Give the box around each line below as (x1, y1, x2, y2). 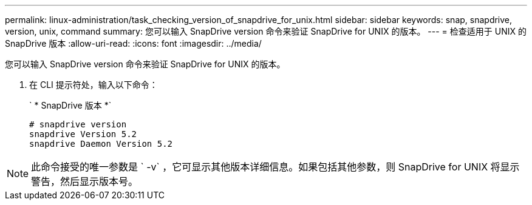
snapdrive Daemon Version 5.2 (29, 139, 173, 149)
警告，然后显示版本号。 (31, 175, 138, 187)
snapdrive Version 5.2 (29, 129, 137, 139)
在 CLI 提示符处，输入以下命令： (29, 79, 158, 90)
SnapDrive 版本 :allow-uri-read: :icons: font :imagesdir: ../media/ (5, 38, 262, 49)
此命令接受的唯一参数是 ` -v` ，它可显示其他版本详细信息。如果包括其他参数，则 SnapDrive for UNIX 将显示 (31, 161, 520, 173)
